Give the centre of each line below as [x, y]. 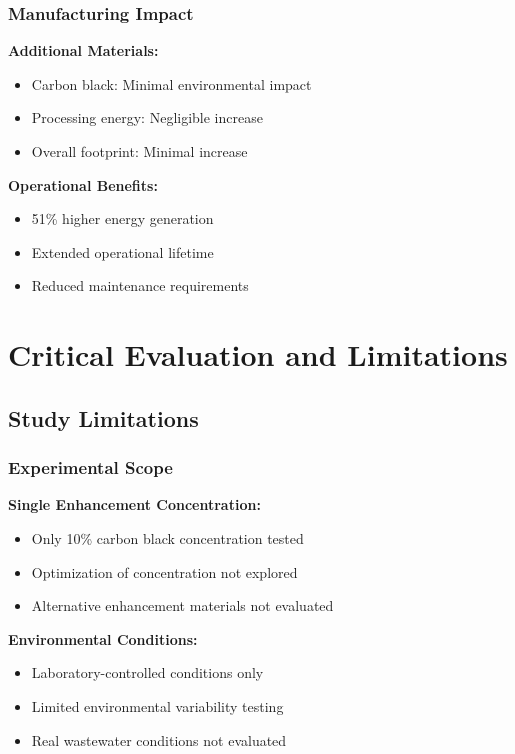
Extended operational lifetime [122, 251]
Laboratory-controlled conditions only [147, 672]
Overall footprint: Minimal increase [139, 151]
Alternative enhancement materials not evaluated [182, 605]
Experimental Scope [90, 467]
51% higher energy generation [122, 218]
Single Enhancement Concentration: [134, 504]
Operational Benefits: [83, 184]
